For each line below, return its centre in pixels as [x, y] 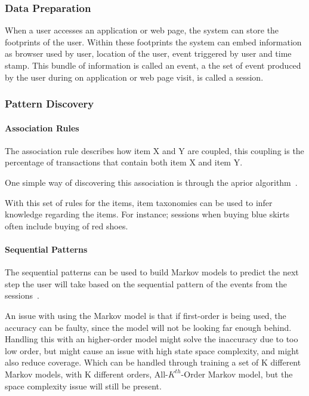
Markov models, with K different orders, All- [86, 374]
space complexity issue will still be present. [83, 386]
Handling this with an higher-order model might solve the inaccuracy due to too [152, 339]
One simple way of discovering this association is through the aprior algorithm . [151, 182]
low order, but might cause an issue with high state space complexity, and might [152, 350]
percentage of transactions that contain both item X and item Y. [124, 162]
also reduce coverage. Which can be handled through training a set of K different [153, 362]
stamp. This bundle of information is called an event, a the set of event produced [153, 65]
